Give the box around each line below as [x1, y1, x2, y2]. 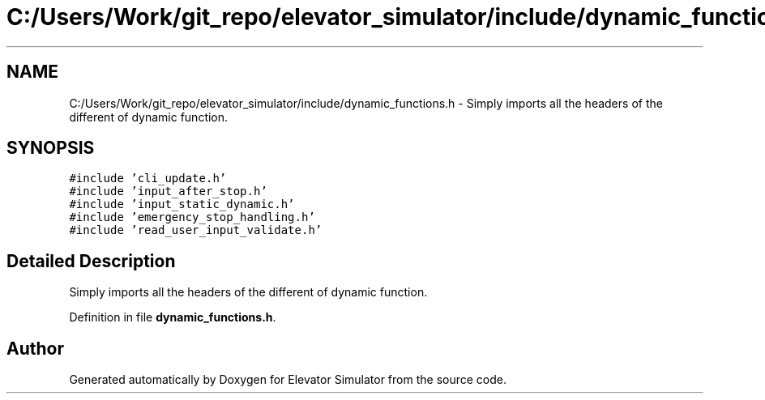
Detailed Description [6, 250, 176, 271]
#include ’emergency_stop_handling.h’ [69, 211, 315, 224]
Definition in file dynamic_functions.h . [69, 310, 276, 325]
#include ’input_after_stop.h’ [69, 185, 267, 198]
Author [6, 338, 64, 359]
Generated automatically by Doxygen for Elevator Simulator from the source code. [69, 372, 507, 387]
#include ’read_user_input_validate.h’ [69, 223, 323, 237]
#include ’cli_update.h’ [69, 172, 227, 185]
